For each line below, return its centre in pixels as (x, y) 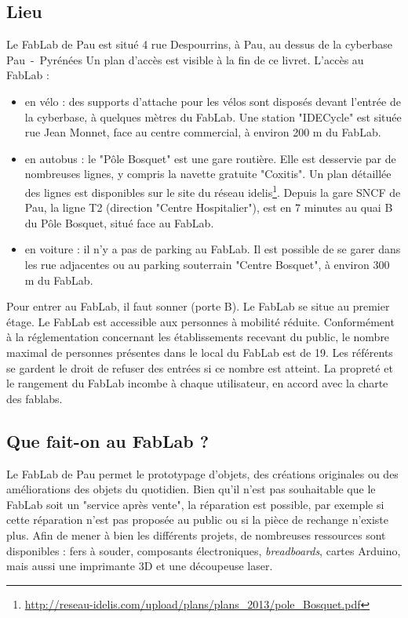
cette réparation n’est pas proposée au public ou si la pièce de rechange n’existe (198, 520)
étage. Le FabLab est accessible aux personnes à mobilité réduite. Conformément (200, 321)
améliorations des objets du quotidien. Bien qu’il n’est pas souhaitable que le (191, 489)
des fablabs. (35, 398)
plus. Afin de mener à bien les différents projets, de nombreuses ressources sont (196, 534)
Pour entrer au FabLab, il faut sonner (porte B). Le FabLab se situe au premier (198, 306)
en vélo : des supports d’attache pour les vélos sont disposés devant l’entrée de (213, 101)
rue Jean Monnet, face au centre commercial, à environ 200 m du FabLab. (203, 132)
